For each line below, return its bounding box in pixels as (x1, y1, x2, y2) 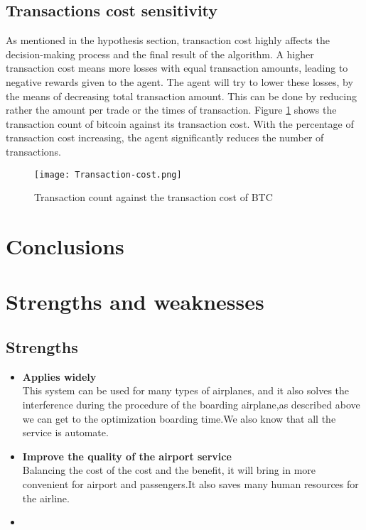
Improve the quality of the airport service (22, 448, 232, 463)
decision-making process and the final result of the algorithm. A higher (6, 46, 314, 61)
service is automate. (22, 425, 109, 440)
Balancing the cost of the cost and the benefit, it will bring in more (22, 463, 316, 477)
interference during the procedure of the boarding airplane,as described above (22, 396, 360, 411)
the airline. (22, 490, 70, 505)
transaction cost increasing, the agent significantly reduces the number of (6, 130, 324, 145)
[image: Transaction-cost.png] (34, 169, 182, 180)
